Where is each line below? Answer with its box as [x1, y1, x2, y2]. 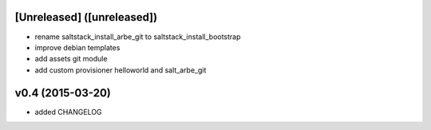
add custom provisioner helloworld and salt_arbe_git [34, 65, 207, 75]
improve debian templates [34, 42, 121, 52]
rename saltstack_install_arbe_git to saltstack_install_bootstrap [34, 32, 241, 41]
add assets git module [34, 54, 108, 64]
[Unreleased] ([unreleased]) [14, 10, 158, 24]
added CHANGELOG [34, 107, 103, 116]
